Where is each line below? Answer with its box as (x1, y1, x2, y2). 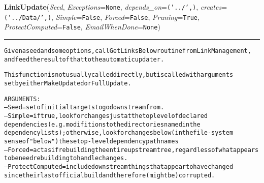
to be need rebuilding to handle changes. (4, 155, 128, 162)
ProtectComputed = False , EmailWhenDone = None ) (4, 21, 160, 32)
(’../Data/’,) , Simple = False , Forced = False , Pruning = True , (4, 11, 200, 22)
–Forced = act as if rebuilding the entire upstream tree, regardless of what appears (4, 146, 259, 154)
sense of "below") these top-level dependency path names (4, 137, 179, 145)
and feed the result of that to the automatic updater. (4, 55, 164, 63)
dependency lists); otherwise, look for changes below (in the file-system (4, 129, 234, 137)
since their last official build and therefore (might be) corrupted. (4, 171, 215, 179)
